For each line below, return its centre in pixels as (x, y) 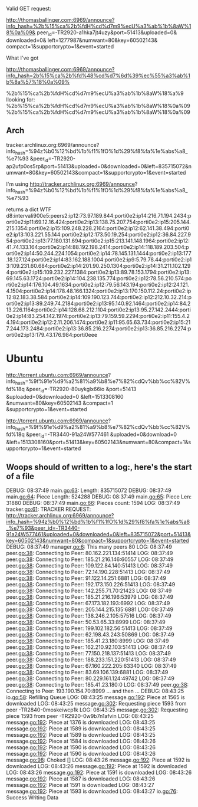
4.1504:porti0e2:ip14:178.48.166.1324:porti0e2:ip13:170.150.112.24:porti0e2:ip (99, 291)
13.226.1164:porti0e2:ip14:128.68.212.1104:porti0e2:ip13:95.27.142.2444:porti (99, 310)
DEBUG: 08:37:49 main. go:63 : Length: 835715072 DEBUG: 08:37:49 (89, 490)
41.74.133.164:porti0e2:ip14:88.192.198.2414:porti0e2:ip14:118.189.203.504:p (98, 247)
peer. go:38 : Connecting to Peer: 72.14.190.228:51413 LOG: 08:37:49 (88, 572)
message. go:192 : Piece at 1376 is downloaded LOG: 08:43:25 (81, 722)
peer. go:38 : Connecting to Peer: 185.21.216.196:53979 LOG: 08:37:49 (90, 597)
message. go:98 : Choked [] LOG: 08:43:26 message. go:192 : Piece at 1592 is (98, 760)
